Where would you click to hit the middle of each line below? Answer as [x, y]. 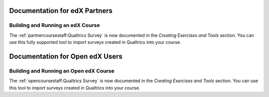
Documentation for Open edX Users [66, 56]
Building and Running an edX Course [55, 25]
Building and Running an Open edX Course [62, 71]
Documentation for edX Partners [61, 11]
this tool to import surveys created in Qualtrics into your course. [75, 88]
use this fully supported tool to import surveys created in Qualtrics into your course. [95, 42]
